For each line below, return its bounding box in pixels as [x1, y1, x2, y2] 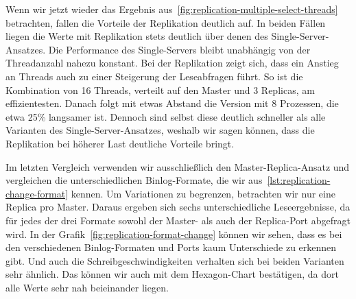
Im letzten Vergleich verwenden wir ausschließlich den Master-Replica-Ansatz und [5, 159, 350, 174]
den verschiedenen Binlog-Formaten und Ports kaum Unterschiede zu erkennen [5, 240, 337, 254]
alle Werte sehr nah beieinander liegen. [5, 280, 169, 294]
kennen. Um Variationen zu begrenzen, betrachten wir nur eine [71, 186, 335, 200]
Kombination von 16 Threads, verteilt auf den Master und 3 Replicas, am [5, 82, 315, 97]
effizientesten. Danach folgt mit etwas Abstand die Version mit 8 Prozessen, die [5, 96, 339, 110]
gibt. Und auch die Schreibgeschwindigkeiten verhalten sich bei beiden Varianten [5, 253, 344, 267]
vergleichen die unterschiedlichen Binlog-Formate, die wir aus [5, 173, 263, 187]
